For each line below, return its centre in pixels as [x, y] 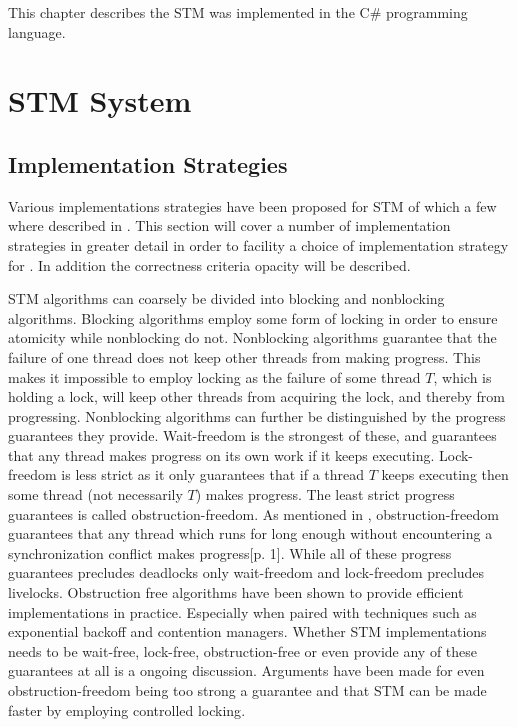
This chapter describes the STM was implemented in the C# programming [238, 12]
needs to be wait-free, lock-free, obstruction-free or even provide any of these [243, 650]
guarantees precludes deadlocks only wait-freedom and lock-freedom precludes [246, 572]
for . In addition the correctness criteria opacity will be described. [209, 264]
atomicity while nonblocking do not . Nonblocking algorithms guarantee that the [252, 337]
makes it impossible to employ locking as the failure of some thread [214, 376]
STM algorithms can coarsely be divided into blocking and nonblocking [226, 298]
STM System [100, 100]
